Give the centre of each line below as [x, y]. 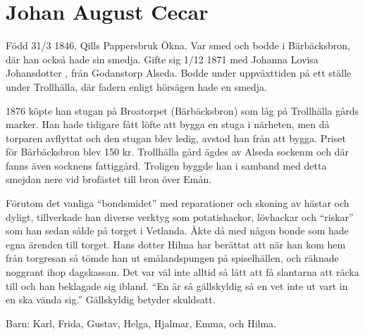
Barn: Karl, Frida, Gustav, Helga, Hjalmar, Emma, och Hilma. [141, 323]
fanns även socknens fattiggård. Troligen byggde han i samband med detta [166, 165]
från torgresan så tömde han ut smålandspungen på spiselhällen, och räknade [172, 258]
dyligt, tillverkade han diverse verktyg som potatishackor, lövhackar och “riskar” [180, 216]
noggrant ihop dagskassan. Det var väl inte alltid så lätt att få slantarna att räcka [182, 272]
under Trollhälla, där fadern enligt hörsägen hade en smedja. [137, 86]
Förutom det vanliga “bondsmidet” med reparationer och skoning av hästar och [178, 203]
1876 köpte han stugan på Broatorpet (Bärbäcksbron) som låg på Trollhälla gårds [182, 110]
